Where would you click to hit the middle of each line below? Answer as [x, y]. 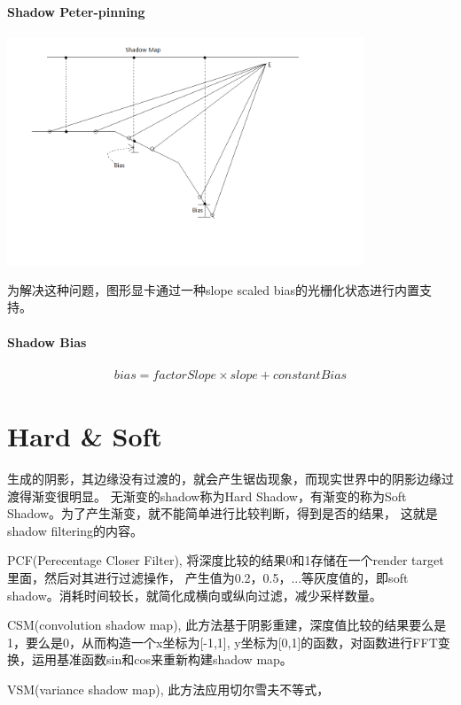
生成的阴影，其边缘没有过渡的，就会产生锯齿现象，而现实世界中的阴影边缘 [224, 479]
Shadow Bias [47, 341]
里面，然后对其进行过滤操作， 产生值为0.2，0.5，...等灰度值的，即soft [208, 577]
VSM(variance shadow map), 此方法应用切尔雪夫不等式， [168, 689]
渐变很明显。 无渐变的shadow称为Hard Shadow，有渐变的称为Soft [219, 496]
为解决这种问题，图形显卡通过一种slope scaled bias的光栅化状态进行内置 [213, 289]
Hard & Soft [85, 436]
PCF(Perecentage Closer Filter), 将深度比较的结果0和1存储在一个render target [226, 560]
